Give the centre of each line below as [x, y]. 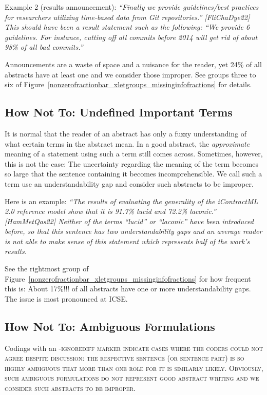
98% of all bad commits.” [44, 47]
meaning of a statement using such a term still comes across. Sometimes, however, [134, 154]
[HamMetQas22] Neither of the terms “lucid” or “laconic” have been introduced [129, 221]
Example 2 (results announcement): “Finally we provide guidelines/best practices [132, 7]
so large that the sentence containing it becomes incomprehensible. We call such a [133, 174]
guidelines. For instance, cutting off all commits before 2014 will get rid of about [131, 37]
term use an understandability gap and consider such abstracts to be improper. [129, 183]
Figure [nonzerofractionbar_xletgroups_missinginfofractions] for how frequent [128, 278]
